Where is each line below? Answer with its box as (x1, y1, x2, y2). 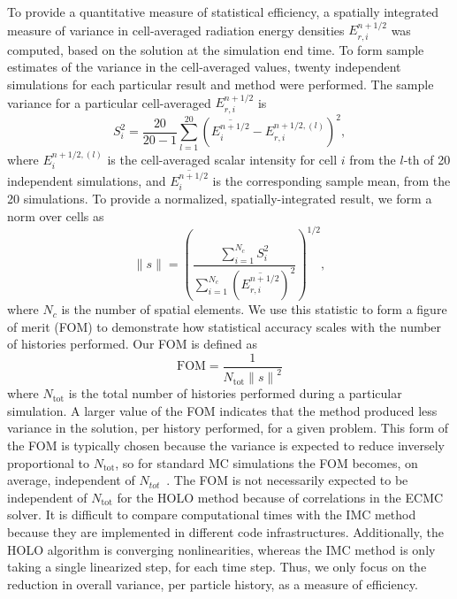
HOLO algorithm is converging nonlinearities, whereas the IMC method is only (7, 540, 436, 558)
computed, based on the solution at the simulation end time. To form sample (7, 40, 424, 58)
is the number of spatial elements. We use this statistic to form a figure (61, 300, 447, 319)
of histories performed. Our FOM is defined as (7, 334, 258, 353)
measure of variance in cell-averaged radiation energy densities (7, 20, 345, 39)
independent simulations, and (7, 172, 166, 189)
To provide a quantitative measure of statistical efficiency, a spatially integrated (7, 3, 439, 20)
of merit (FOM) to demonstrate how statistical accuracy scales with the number (7, 317, 442, 335)
